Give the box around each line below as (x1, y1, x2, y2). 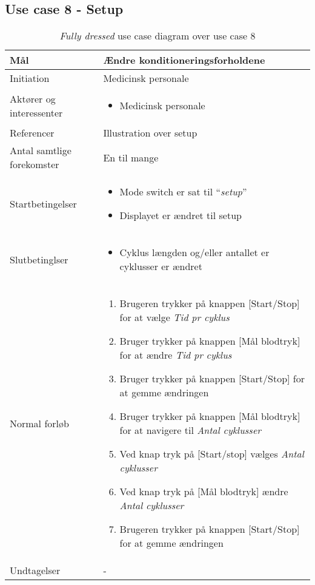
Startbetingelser (10, 196, 77, 211)
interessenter (10, 105, 63, 120)
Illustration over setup (103, 126, 197, 140)
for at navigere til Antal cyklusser (119, 423, 261, 438)
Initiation (10, 71, 50, 86)
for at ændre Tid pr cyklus (119, 348, 232, 362)
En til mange (103, 150, 159, 164)
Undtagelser (10, 563, 61, 578)
